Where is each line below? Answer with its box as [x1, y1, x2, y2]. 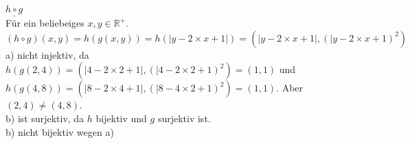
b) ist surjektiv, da [5, 111, 84, 125]
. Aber [276, 81, 304, 95]
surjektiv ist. [157, 111, 211, 125]
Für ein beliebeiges [5, 16, 84, 30]
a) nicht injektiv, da [5, 47, 89, 61]
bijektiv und [95, 111, 147, 125]
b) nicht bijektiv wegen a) [5, 124, 114, 139]
